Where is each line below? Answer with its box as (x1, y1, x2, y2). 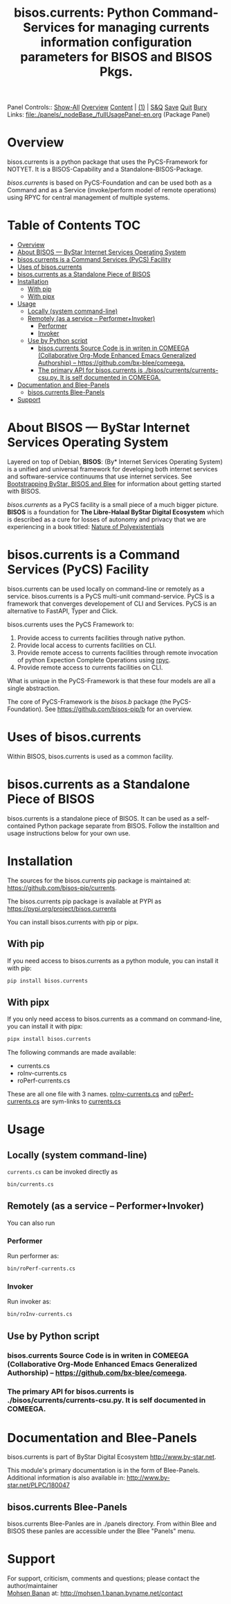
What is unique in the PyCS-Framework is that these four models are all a (7, 676, 216, 685)
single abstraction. (7, 684, 60, 692)
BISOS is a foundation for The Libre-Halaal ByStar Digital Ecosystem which (7, 508, 225, 516)
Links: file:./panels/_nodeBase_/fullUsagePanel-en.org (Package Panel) (7, 110, 210, 119)
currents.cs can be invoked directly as (7, 1168, 118, 1176)
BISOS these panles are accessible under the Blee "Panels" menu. (7, 1527, 196, 1535)
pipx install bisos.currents (7, 1036, 91, 1043)
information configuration (40, 35, 192, 50)
